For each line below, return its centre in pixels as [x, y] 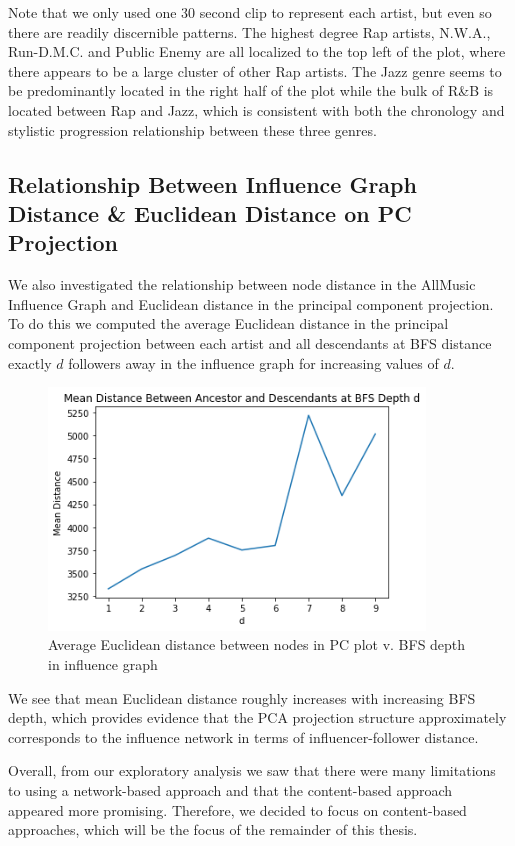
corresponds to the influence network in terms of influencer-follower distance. [243, 736]
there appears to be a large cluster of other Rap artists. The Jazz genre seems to [255, 70]
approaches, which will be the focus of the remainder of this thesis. [213, 829]
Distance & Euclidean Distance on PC [210, 212]
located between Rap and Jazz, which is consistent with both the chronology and [256, 109]
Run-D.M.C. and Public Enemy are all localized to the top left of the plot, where [257, 51]
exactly [30, 362]
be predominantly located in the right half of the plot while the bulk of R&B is [251, 90]
